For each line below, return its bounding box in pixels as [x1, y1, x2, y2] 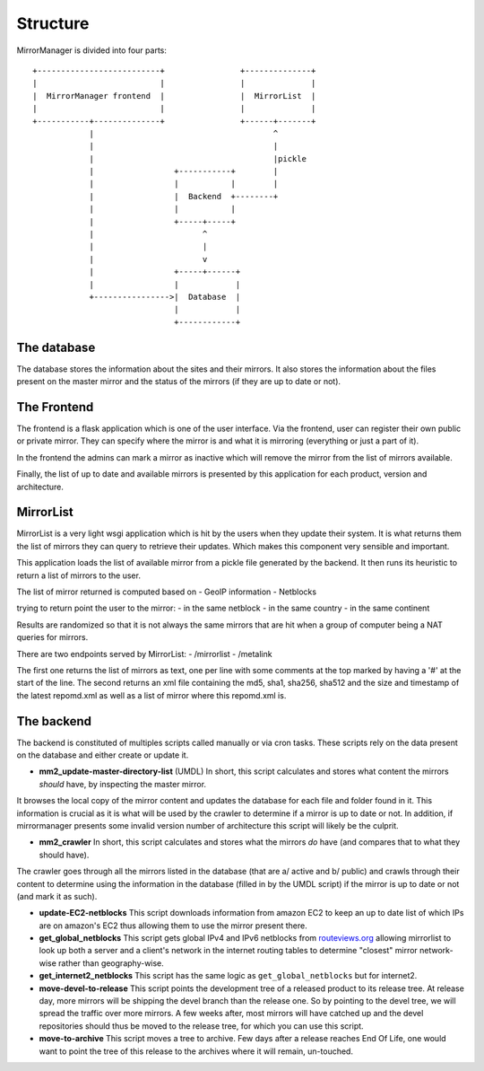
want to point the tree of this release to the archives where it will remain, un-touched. [39, 1046, 354, 1057]
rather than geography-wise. [58, 957, 165, 969]
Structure [16, 13, 90, 33]
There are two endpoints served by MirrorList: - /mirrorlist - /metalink [16, 648, 272, 659]
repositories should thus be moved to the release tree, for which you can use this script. [39, 1020, 364, 1031]
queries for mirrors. [16, 632, 89, 643]
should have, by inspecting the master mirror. [39, 778, 206, 789]
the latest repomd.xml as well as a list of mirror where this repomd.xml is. [16, 689, 287, 700]
